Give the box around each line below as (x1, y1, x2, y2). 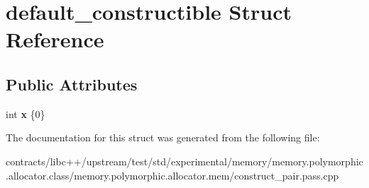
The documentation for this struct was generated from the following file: (6, 130, 320, 145)
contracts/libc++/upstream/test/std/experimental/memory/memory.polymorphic (6, 153, 363, 168)
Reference (6, 25, 104, 54)
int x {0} (6, 106, 45, 121)
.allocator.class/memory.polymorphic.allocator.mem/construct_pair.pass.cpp (6, 168, 339, 182)
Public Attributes (6, 73, 138, 95)
